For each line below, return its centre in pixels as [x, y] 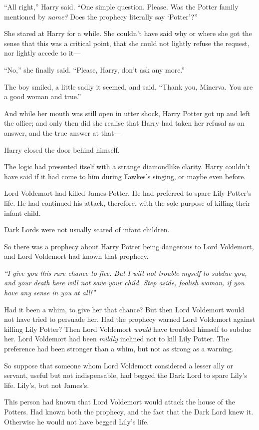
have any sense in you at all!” [50, 293]
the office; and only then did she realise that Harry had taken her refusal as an [124, 123]
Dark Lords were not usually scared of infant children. [87, 230]
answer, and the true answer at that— [63, 132]
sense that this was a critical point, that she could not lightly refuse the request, [127, 43]
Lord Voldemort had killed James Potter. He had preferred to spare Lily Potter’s [128, 193]
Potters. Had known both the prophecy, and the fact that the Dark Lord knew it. [129, 411]
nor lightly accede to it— [42, 53]
